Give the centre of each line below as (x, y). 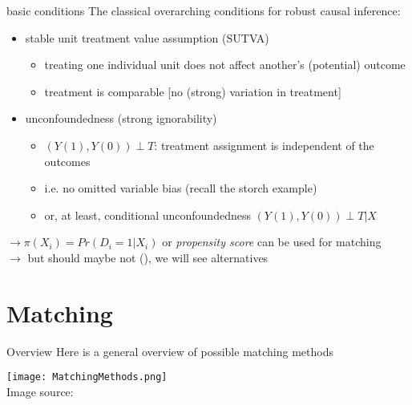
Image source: (40, 391)
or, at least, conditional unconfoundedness (147, 215)
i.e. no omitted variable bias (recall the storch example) (181, 188)
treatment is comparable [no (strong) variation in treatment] (193, 91)
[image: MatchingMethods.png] (87, 377)
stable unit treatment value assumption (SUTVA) (147, 37)
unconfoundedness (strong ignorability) (121, 118)
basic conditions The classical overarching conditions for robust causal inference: (204, 10)
